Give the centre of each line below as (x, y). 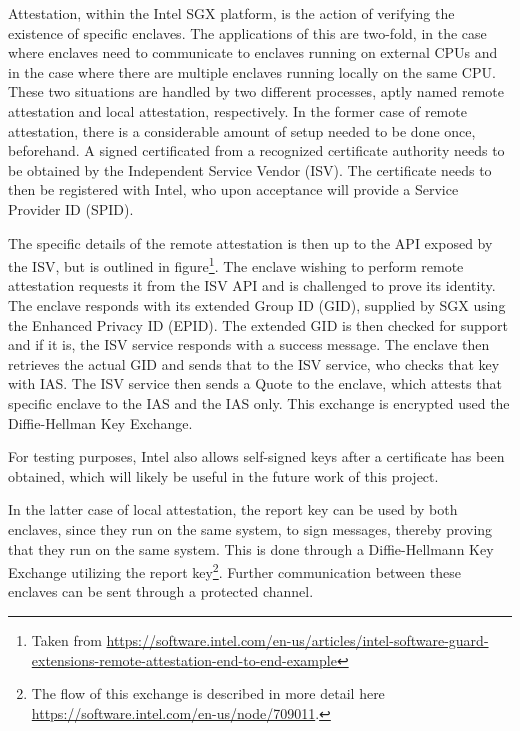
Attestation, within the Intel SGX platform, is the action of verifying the (231, 13)
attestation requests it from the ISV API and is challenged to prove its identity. (252, 285)
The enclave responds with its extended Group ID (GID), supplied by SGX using (257, 304)
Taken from (66, 639)
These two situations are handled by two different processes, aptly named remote (256, 91)
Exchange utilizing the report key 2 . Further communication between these (234, 570)
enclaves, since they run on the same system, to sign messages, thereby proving (250, 528)
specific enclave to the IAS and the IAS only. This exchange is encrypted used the (259, 402)
